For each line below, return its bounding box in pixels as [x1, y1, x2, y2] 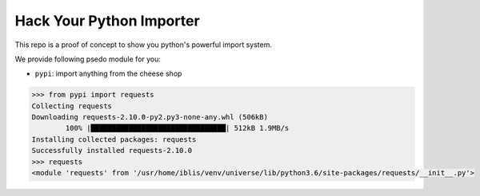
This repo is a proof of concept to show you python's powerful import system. [14, 40, 272, 49]
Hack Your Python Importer [14, 12, 200, 29]
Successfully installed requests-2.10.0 [31, 146, 192, 155]
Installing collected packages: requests [31, 135, 197, 143]
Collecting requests [31, 101, 112, 111]
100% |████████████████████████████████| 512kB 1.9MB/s [65, 123, 290, 133]
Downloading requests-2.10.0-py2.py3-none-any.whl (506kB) [31, 112, 268, 122]
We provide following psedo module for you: [14, 54, 162, 64]
